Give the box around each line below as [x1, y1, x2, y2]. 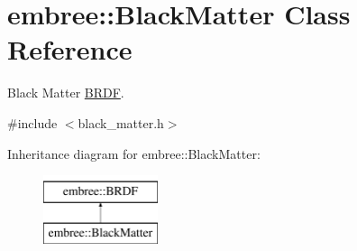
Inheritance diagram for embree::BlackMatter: [7, 144, 261, 163]
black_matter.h [78, 113, 164, 132]
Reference [7, 31, 133, 68]
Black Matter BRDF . [7, 83, 124, 102]
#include [7, 113, 58, 132]
